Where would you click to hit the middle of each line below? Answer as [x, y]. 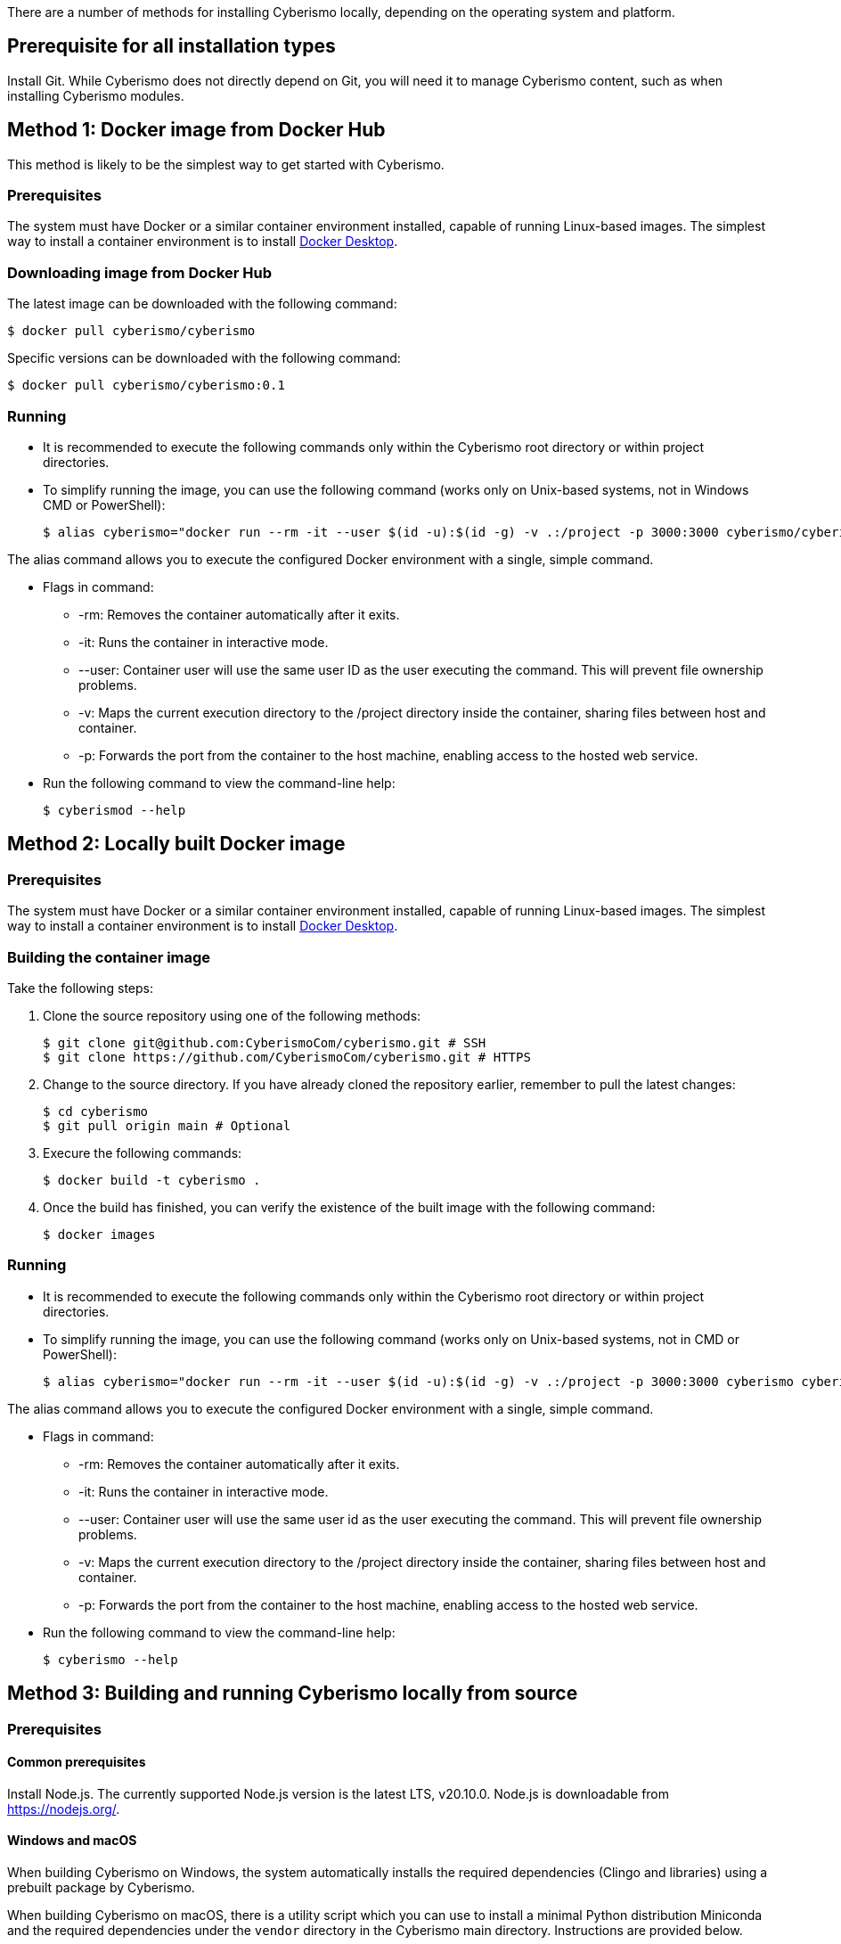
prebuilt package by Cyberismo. [101, 1887]
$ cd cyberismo [96, 1111]
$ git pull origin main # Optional [167, 1125]
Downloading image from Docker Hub [140, 272]
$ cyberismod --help [114, 810]
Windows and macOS [72, 1841]
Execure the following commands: [143, 1152]
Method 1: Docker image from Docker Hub [196, 130]
